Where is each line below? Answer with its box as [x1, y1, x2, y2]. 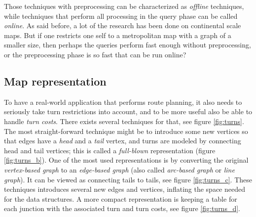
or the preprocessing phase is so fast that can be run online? [4, 49, 186, 59]
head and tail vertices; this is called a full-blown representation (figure [4, 145, 216, 155]
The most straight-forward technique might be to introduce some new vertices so [4, 126, 248, 136]
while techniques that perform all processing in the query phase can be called [4, 10, 238, 21]
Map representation [4, 73, 107, 88]
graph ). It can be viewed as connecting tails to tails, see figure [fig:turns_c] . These [4, 174, 253, 184]
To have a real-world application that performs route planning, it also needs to [4, 96, 242, 107]
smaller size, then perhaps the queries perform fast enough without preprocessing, [4, 40, 251, 50]
